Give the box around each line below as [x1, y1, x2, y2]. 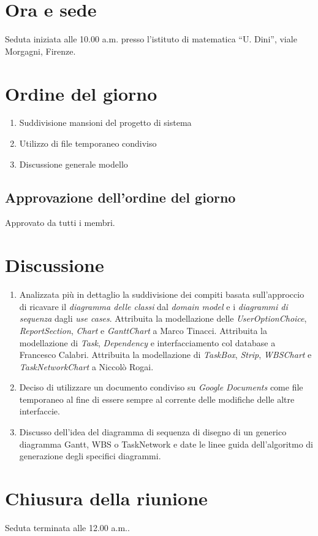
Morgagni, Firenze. [5, 44, 76, 57]
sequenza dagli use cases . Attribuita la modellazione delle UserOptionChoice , [19, 312, 307, 325]
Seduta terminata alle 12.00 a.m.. [5, 521, 130, 534]
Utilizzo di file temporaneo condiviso [19, 137, 157, 150]
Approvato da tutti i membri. [5, 216, 115, 229]
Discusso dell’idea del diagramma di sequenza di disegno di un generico [19, 425, 287, 438]
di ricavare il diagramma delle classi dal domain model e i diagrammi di [19, 300, 288, 313]
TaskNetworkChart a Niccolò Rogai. [19, 360, 154, 373]
